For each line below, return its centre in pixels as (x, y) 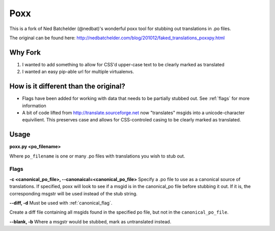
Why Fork (25, 52)
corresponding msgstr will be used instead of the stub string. (73, 193)
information (34, 106)
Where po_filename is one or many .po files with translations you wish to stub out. (97, 156)
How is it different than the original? (67, 86)
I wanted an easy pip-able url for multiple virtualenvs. (78, 72)
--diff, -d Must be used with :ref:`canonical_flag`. (61, 203)
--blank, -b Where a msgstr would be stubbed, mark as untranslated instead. (90, 221)
